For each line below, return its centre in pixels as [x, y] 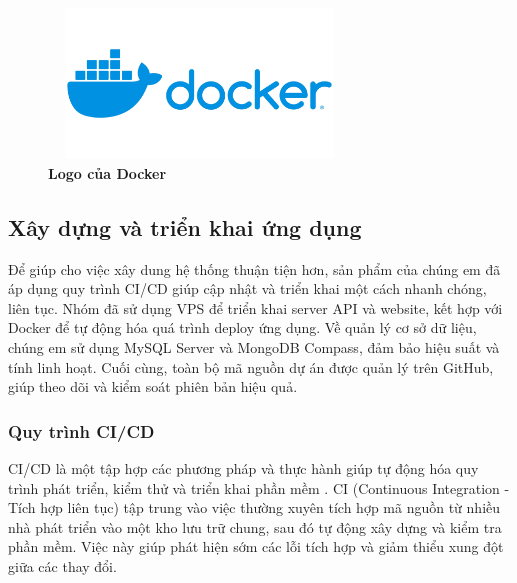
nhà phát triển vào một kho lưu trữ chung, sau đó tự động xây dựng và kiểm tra [255, 526]
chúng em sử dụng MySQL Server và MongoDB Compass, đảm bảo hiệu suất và [254, 346]
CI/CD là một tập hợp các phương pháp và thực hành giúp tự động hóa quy [243, 467]
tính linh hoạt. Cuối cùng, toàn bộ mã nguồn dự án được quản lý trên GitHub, [251, 366]
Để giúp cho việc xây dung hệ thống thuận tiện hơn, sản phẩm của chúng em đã [254, 268]
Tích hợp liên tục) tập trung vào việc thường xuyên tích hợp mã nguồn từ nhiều [254, 507]
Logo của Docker [107, 172]
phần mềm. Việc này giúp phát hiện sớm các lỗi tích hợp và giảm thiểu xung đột [256, 546]
